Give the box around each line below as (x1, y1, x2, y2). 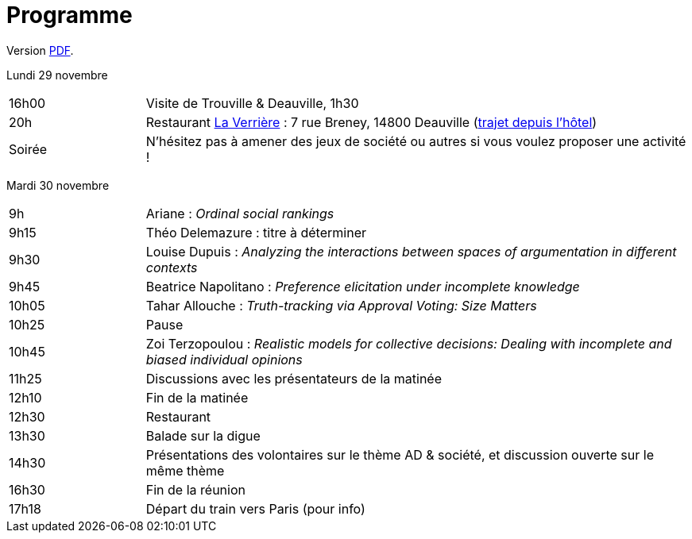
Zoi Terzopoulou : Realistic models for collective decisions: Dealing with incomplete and (145, 335, 672, 352)
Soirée (9, 141, 48, 157)
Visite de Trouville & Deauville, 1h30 (145, 94, 359, 111)
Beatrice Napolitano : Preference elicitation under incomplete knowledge (145, 278, 580, 295)
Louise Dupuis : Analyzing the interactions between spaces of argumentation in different (145, 243, 677, 260)
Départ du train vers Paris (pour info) (145, 500, 365, 517)
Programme (6, 2, 133, 29)
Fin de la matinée (145, 389, 249, 406)
